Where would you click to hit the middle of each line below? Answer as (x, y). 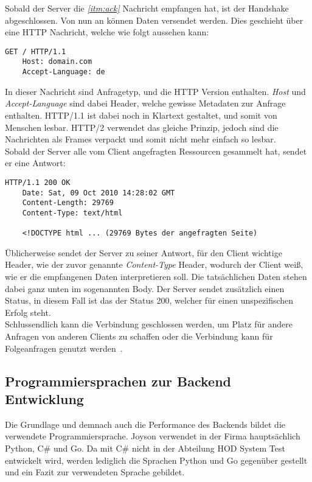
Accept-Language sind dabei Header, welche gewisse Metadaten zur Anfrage (145, 103)
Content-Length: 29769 (68, 203)
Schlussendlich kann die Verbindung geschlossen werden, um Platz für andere (149, 324)
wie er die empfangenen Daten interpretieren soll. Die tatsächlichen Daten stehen (156, 277)
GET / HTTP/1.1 (36, 51)
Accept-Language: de (64, 72)
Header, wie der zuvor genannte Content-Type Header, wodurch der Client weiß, (154, 264)
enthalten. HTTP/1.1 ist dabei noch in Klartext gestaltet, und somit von (141, 115)
